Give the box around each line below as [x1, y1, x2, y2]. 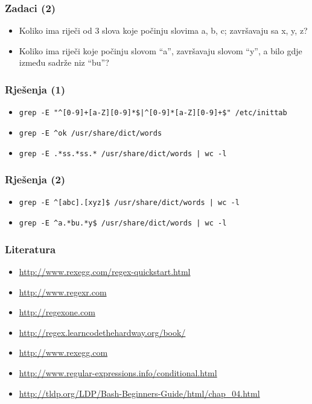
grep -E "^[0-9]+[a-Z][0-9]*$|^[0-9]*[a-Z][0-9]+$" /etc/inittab [19, 109, 287, 118]
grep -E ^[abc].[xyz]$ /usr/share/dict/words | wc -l [19, 198, 240, 207]
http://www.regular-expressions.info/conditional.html [19, 366, 217, 379]
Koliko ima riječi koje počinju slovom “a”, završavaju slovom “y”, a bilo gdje [19, 44, 302, 57]
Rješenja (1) [5, 81, 66, 96]
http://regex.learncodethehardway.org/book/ [19, 326, 186, 338]
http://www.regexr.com [19, 285, 107, 298]
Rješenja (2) [5, 172, 66, 187]
